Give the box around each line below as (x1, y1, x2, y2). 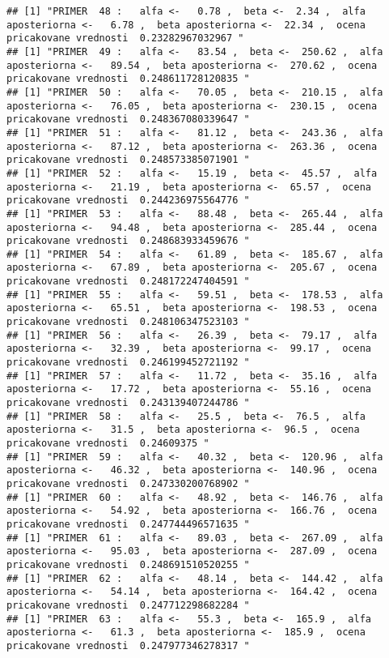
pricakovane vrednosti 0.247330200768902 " (6, 477, 250, 489)
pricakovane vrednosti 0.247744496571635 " (6, 518, 250, 530)
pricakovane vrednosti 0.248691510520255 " (6, 558, 250, 570)
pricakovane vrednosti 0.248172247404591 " (6, 276, 250, 288)
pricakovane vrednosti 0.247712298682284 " (6, 599, 250, 611)
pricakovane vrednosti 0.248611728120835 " (6, 73, 250, 85)
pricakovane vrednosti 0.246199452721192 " (6, 357, 250, 369)
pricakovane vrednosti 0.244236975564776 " (6, 194, 250, 207)
